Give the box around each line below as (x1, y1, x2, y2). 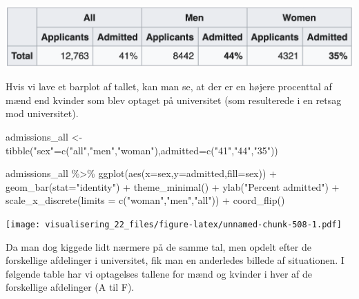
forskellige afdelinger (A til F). (6, 280, 135, 294)
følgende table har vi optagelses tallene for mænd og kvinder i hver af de (6, 266, 313, 280)
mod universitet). (6, 106, 79, 121)
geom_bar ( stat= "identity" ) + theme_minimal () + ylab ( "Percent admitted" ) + (6, 179, 340, 194)
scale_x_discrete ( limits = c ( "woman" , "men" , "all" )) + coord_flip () (6, 193, 285, 207)
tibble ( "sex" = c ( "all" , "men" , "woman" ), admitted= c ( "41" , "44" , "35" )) (6, 143, 278, 157)
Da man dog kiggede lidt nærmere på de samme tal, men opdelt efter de (6, 239, 311, 254)
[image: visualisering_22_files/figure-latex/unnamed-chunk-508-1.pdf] (6, 220, 342, 229)
